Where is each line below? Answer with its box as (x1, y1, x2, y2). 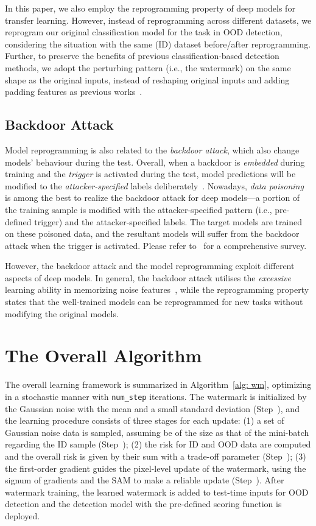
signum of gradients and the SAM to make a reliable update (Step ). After (5, 474, 284, 486)
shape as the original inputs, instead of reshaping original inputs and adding (5, 73, 290, 86)
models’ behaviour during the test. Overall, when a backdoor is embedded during (5, 155, 305, 168)
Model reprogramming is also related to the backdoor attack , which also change (5, 143, 300, 156)
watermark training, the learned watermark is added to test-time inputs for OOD (5, 485, 309, 498)
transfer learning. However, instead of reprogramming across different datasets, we (5, 13, 312, 26)
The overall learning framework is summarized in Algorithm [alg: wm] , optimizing (5, 378, 312, 391)
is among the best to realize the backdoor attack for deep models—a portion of (5, 191, 300, 204)
